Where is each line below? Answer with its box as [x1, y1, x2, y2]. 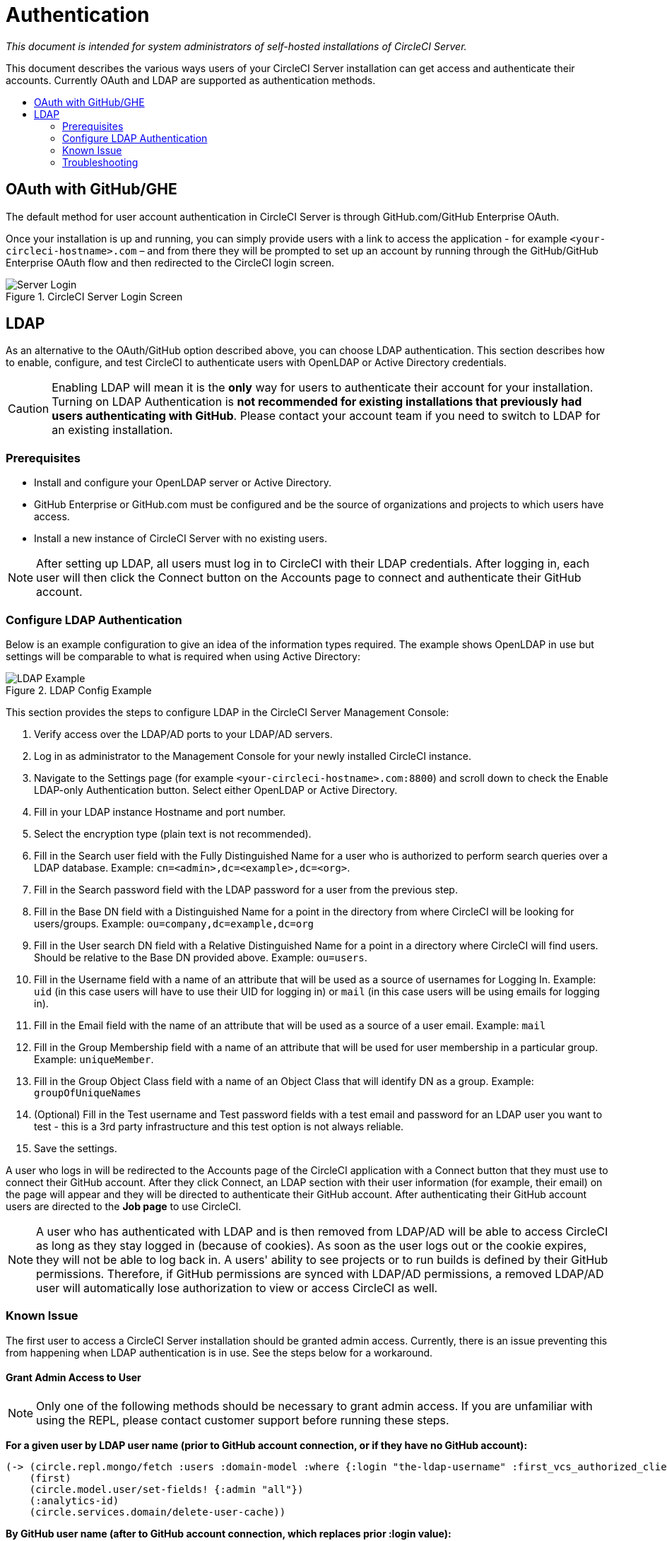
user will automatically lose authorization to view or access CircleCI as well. [36, 1280, 438, 1295]
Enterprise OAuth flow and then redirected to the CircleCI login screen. [6, 256, 334, 269]
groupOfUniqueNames [34, 1086, 141, 1098]
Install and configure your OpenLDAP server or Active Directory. [34, 476, 332, 489]
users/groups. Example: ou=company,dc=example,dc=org [34, 917, 314, 930]
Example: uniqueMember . [34, 1053, 154, 1065]
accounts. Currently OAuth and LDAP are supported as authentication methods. [6, 74, 376, 86]
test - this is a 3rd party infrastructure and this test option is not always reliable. [34, 1120, 404, 1132]
